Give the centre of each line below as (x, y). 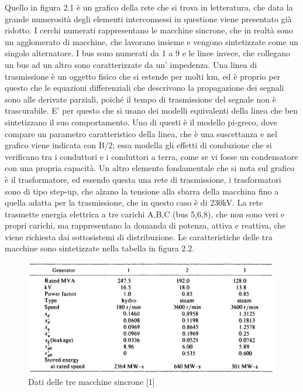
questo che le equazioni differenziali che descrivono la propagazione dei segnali (144, 88)
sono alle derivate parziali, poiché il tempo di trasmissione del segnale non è (141, 99)
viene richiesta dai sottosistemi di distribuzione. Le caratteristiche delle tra (139, 236)
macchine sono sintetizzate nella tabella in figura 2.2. (100, 248)
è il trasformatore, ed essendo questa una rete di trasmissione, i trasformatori (143, 179)
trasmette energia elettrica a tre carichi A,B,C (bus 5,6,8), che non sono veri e (145, 214)
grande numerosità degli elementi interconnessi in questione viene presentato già (148, 18)
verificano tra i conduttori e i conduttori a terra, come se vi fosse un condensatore (151, 156)
